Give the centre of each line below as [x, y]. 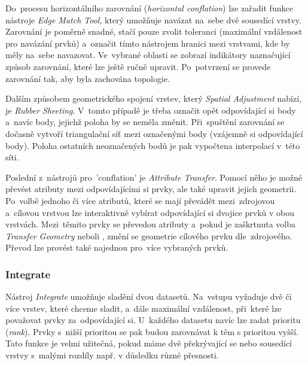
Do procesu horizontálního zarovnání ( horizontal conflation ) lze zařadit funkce [149, 8]
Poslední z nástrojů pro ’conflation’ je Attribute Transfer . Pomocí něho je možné [154, 177]
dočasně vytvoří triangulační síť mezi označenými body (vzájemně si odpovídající [154, 133]
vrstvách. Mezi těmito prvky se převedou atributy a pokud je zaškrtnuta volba [151, 224]
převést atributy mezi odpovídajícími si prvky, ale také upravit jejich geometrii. [151, 189]
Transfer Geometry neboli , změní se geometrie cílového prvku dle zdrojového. [149, 235]
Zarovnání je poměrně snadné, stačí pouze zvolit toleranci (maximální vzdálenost [154, 31]
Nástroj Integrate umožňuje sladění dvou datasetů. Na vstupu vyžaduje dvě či [149, 296]
